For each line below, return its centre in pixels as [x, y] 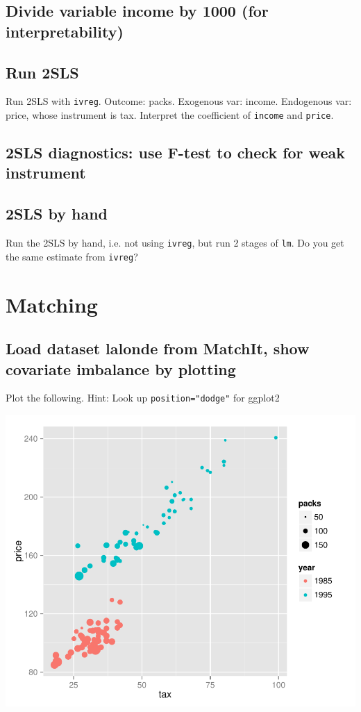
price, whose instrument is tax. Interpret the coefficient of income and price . [170, 115]
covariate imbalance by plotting [121, 369]
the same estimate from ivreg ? [72, 256]
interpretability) [65, 31]
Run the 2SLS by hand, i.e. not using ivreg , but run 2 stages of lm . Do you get [175, 243]
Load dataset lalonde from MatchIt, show [158, 348]
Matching [52, 304]
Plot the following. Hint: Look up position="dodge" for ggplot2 [143, 398]
